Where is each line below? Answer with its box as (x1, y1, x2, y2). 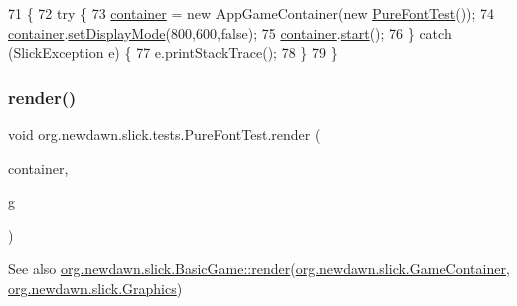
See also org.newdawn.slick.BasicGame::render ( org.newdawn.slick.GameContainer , (8, 258, 510, 279)
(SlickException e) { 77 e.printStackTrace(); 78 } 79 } (8, 42, 338, 63)
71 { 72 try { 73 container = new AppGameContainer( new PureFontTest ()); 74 (8, 3, 495, 23)
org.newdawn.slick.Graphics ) (8, 277, 183, 298)
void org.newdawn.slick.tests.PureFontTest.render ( (8, 124, 321, 144)
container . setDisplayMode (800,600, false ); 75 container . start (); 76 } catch (8, 22, 452, 43)
